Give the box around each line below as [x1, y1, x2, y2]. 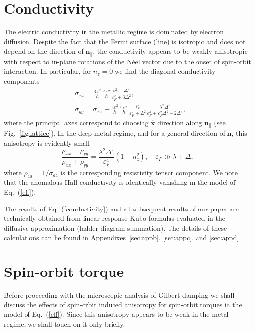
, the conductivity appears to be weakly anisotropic [93, 46, 248, 56]
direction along [157, 117, 202, 127]
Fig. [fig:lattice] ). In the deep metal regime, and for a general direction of [4, 127, 225, 138]
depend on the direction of [4, 46, 84, 56]
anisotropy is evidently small [4, 137, 90, 148]
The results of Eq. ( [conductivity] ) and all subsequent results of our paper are [4, 203, 239, 213]
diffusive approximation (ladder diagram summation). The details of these [4, 222, 227, 233]
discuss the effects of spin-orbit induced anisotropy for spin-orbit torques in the [4, 299, 242, 309]
